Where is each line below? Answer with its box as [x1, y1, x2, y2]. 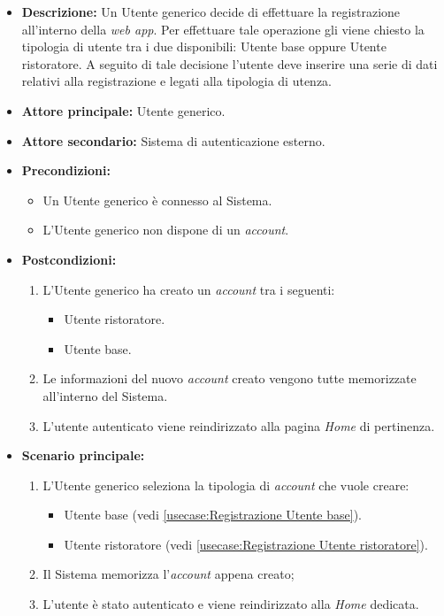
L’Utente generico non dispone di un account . [42, 220, 289, 239]
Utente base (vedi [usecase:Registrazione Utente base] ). [64, 505, 362, 524]
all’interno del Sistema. [42, 386, 168, 404]
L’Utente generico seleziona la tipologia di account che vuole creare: [42, 475, 410, 494]
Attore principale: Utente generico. [21, 101, 226, 119]
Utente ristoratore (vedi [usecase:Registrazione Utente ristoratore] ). [64, 535, 428, 553]
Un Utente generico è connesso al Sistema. [42, 190, 272, 209]
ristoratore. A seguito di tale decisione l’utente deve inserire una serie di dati [21, 54, 438, 73]
